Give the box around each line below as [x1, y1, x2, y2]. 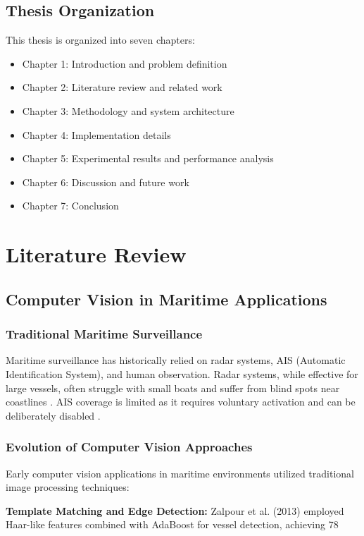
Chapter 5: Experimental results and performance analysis [22, 151, 274, 166]
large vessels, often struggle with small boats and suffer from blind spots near [6, 380, 340, 395]
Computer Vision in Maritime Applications [6, 288, 327, 310]
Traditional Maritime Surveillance [6, 325, 203, 343]
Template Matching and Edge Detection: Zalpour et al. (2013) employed [6, 503, 344, 518]
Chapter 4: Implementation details [22, 127, 171, 142]
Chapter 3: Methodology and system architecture [22, 103, 234, 118]
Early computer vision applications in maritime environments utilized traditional [6, 465, 354, 480]
